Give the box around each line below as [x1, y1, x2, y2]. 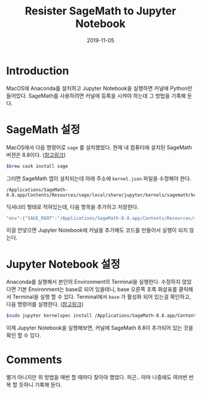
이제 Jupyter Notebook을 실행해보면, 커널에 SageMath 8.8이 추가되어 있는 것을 [6, 325, 193, 332]
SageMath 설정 [6, 123, 81, 136]
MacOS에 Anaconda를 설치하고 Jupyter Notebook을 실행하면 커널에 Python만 [6, 84, 193, 92]
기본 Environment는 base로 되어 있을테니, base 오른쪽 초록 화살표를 [17, 286, 178, 293]
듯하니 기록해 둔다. [19, 381, 62, 389]
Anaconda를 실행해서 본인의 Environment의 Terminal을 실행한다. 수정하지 [6, 278, 181, 286]
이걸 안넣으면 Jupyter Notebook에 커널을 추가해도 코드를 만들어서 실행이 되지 [6, 226, 188, 234]
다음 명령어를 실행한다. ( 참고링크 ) [6, 301, 84, 308]
